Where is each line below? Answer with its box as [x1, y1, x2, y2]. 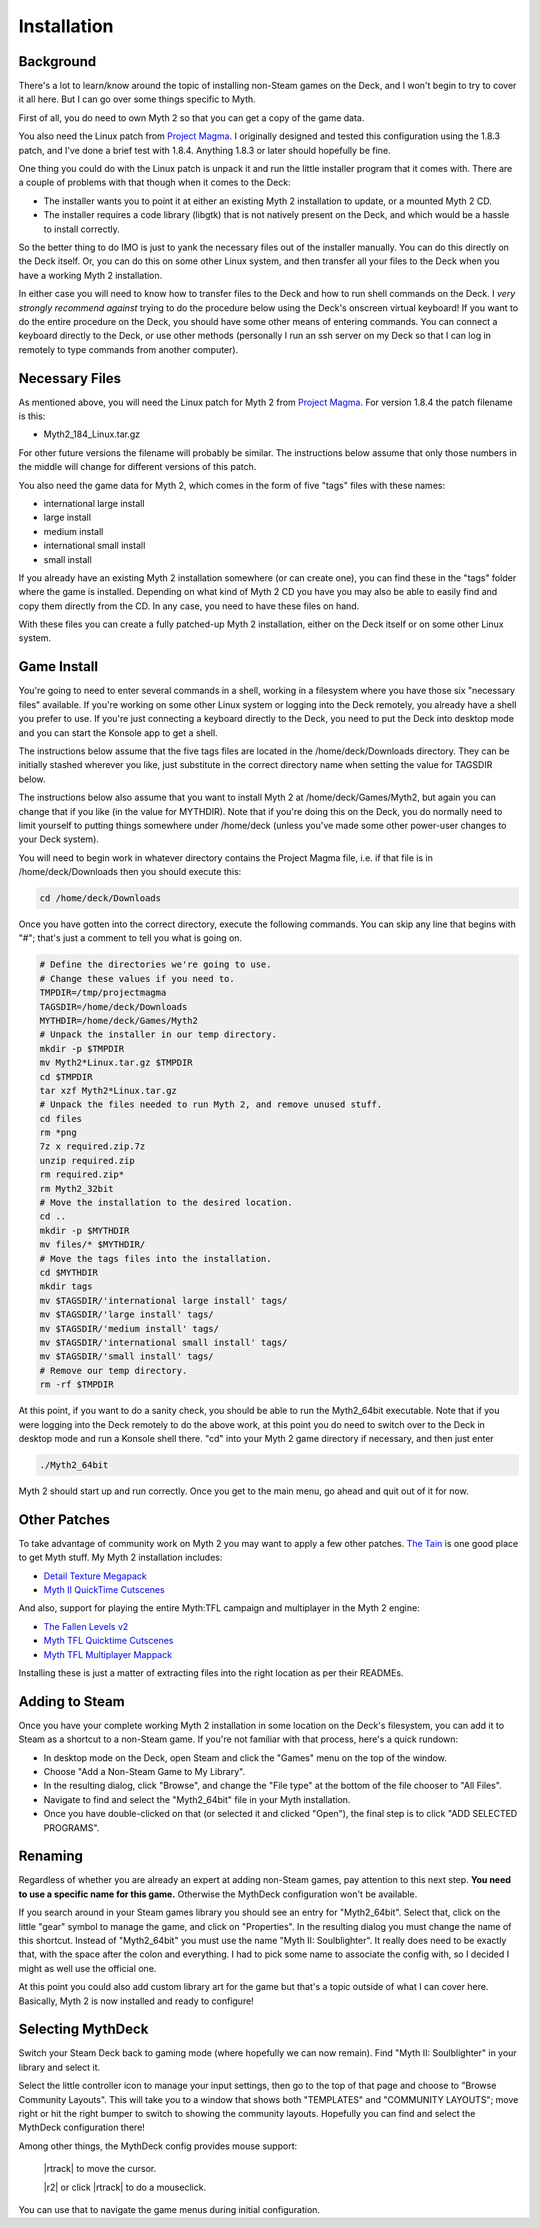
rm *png [39, 1127, 77, 1139]
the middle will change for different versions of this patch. [18, 461, 257, 473]
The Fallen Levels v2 [43, 1620, 129, 1632]
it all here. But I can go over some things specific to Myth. [18, 93, 257, 105]
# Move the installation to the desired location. [39, 1197, 294, 1209]
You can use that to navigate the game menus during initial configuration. [18, 2203, 320, 2215]
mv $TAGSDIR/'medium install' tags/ [39, 1323, 220, 1334]
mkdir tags [39, 1281, 93, 1292]
